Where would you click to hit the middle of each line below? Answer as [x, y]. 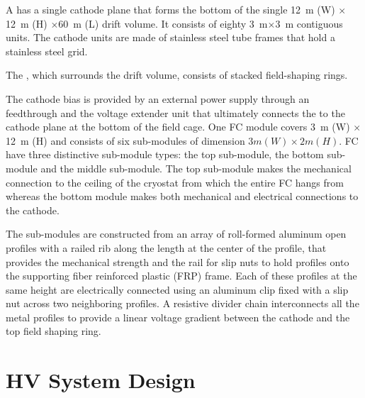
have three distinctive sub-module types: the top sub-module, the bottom [165, 154]
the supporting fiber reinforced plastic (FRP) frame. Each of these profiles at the [181, 276]
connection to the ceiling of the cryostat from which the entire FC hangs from [175, 182]
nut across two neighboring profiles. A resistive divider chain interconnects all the [182, 303]
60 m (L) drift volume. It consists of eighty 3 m [163, 23]
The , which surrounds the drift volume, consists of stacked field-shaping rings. [177, 75]
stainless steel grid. [47, 51]
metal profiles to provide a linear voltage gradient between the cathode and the [178, 317]
